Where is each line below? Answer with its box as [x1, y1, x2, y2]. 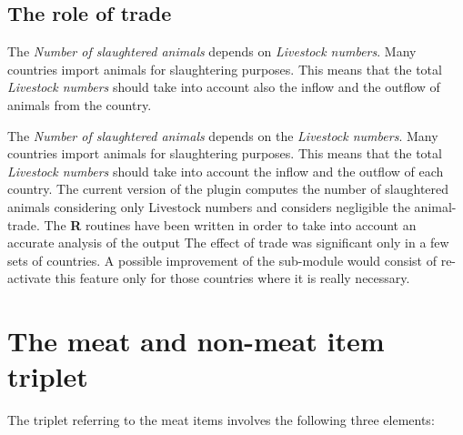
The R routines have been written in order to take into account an [44, 215, 417, 234]
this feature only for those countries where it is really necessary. [55, 268, 410, 288]
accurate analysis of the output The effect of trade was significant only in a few [7, 233, 449, 252]
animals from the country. [7, 95, 152, 114]
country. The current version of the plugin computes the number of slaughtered [7, 179, 449, 198]
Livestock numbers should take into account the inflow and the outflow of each [7, 161, 444, 180]
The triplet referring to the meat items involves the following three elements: [7, 410, 435, 430]
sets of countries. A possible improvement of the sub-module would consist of [7, 250, 437, 269]
